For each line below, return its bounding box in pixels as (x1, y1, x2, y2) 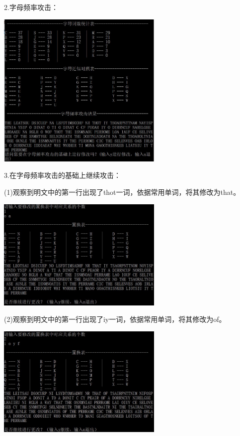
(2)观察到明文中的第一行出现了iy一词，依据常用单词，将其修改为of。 (4, 314, 226, 324)
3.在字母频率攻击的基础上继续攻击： (4, 170, 121, 180)
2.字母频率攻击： (4, 2, 58, 12)
